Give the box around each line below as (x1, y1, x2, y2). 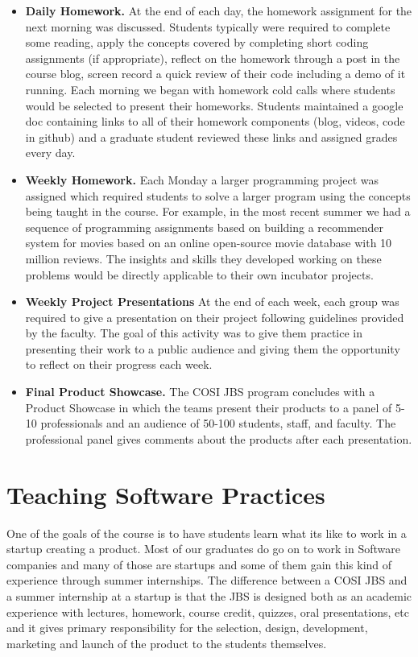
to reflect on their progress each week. (25, 356, 213, 373)
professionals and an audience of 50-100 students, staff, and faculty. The (40, 415, 396, 432)
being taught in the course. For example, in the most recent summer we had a (25, 203, 411, 220)
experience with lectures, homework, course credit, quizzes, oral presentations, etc (6, 603, 409, 620)
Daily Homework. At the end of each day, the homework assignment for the (25, 2, 412, 19)
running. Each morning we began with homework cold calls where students (25, 81, 395, 97)
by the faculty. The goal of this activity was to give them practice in (25, 324, 363, 341)
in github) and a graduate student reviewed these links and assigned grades (25, 128, 398, 145)
